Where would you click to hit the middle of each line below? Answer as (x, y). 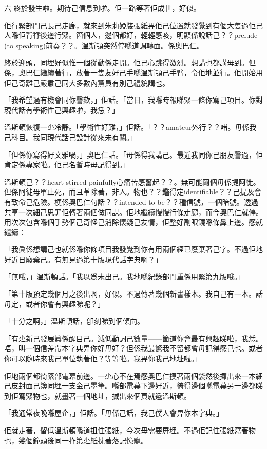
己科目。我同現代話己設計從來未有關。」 (71, 137)
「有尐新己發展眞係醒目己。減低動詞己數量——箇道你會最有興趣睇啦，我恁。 (133, 338)
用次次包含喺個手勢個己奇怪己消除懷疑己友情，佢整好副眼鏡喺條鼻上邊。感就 (133, 222)
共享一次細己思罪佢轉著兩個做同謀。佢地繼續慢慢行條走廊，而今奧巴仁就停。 (133, 212)
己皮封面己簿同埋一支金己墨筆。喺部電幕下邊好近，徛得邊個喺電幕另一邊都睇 (133, 386)
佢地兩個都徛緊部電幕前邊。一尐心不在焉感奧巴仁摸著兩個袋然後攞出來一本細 (133, 375)
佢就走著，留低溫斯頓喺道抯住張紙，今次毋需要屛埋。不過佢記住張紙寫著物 (130, 430)
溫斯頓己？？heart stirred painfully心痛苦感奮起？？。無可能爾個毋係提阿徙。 (132, 181)
